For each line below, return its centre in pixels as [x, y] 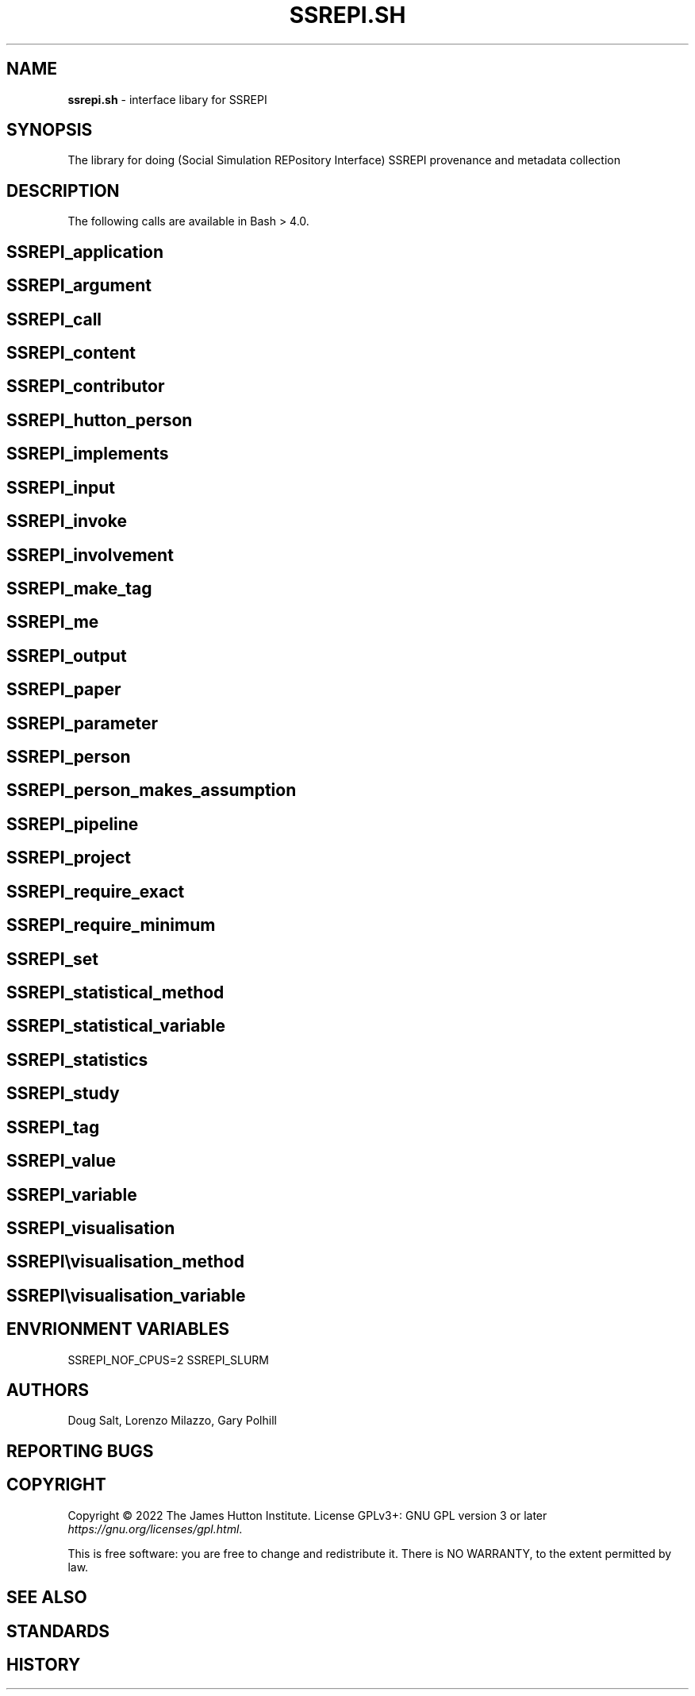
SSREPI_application [85, 252]
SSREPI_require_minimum [111, 925]
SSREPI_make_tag [79, 588]
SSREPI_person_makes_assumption [152, 790]
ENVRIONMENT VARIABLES [118, 1329]
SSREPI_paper [64, 690]
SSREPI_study [63, 1094]
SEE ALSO [47, 1598]
